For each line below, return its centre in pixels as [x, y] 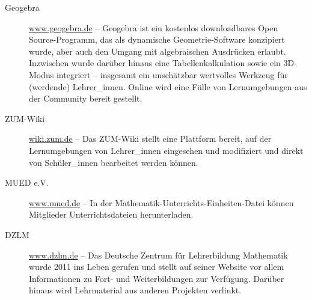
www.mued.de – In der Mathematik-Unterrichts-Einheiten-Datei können [161, 202]
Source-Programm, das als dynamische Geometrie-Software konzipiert [157, 39]
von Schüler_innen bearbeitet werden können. [114, 162]
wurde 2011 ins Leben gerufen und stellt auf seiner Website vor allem [157, 267]
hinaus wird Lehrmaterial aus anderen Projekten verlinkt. [135, 290]
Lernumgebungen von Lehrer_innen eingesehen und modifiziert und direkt [166, 150]
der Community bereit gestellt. [86, 98]
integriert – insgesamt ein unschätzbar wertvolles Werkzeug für [172, 74]
